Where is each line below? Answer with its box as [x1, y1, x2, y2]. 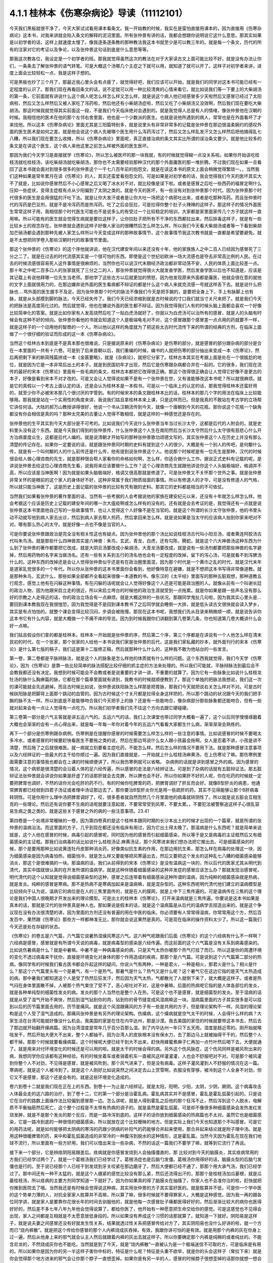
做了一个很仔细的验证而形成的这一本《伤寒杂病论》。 [9, 331, 118, 337]
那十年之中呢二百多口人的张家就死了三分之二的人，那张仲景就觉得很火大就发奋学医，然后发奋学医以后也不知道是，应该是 [9, 267, 262, 273]
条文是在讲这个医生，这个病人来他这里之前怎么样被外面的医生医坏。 [9, 142, 151, 149]
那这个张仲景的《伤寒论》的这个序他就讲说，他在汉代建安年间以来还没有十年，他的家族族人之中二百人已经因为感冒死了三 [9, 246, 262, 252]
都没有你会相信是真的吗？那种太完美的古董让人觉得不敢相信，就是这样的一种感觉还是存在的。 [9, 411, 204, 417]
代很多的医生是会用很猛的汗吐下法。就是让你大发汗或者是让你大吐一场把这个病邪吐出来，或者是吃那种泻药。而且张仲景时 [9, 195, 262, 201]
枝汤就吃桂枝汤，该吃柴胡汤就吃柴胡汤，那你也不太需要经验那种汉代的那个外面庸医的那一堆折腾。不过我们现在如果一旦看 [9, 159, 262, 165]
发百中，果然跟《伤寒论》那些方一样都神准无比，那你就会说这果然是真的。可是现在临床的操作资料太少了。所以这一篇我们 [9, 916, 262, 922]
